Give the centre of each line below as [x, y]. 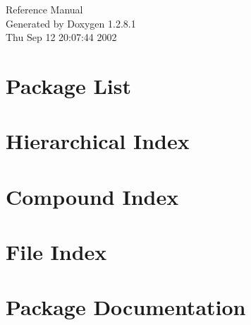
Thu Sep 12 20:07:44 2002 [61, 37]
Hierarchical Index [98, 141]
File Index [56, 252]
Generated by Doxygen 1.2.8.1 [71, 23]
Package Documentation [126, 307]
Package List [68, 85]
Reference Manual [44, 9]
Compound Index [92, 196]
